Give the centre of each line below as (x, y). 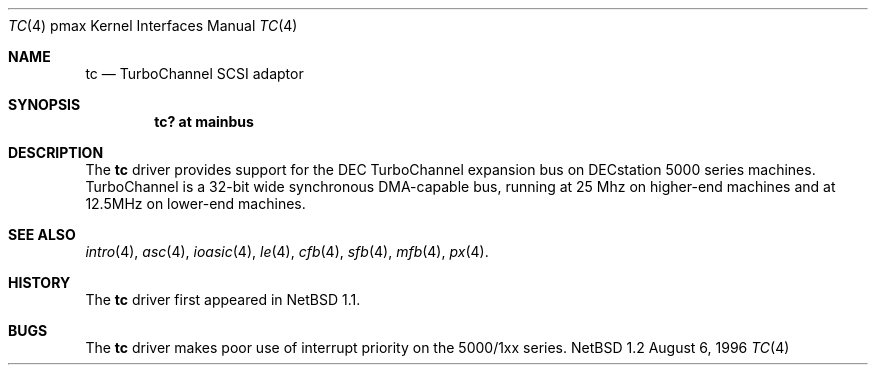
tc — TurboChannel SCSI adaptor (194, 73)
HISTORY (39, 282)
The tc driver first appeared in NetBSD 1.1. (223, 299)
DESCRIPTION (56, 152)
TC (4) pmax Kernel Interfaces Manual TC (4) (153, 25)
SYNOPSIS (44, 104)
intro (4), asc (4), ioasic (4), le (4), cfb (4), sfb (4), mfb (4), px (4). (287, 251)
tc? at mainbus (204, 121)
